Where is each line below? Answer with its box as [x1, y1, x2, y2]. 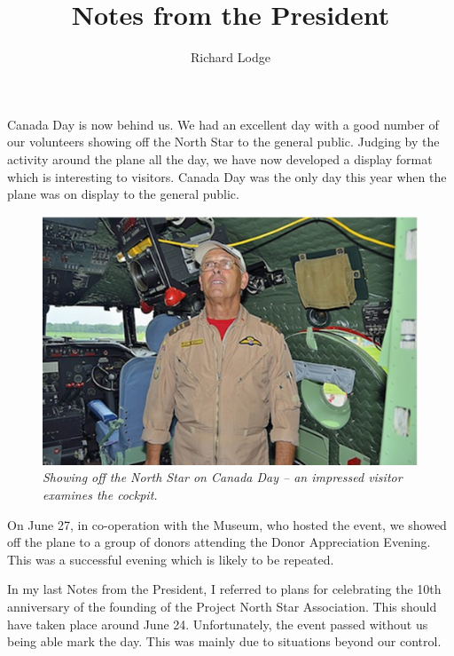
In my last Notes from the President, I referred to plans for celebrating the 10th [7, 580, 442, 598]
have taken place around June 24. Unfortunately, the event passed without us [7, 614, 428, 633]
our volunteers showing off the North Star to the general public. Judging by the [7, 132, 440, 151]
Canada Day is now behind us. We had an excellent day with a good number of [7, 115, 439, 133]
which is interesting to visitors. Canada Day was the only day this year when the [7, 167, 447, 186]
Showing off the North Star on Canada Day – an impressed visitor [43, 468, 403, 486]
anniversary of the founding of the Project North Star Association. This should [7, 597, 437, 615]
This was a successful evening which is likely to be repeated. [7, 549, 334, 568]
